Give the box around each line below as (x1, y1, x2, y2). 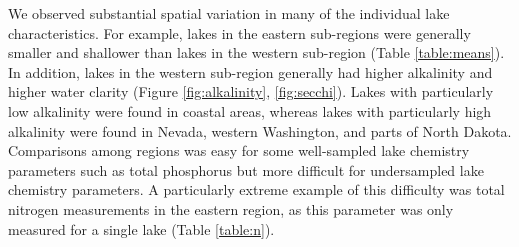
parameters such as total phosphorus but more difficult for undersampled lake (8, 159, 484, 180)
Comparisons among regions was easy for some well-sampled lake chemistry (8, 140, 470, 161)
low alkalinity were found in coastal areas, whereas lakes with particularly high (8, 100, 492, 121)
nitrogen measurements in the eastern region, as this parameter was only (8, 198, 454, 219)
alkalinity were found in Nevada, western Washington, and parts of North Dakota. (8, 120, 512, 141)
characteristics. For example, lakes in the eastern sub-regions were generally (8, 22, 471, 43)
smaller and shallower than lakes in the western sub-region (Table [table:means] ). (8, 42, 505, 63)
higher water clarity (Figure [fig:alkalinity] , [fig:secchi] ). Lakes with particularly (8, 81, 494, 102)
